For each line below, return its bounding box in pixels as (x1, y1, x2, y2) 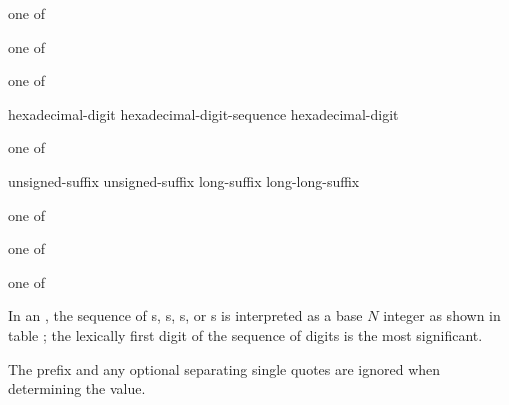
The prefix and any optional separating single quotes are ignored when (8, 358, 441, 379)
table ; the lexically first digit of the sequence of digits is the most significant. (8, 324, 483, 345)
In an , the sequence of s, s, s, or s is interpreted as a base (8, 305, 363, 326)
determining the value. (8, 378, 146, 399)
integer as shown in (383, 305, 501, 326)
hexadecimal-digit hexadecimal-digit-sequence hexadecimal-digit (8, 103, 399, 124)
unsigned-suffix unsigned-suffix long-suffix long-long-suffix (8, 170, 360, 191)
